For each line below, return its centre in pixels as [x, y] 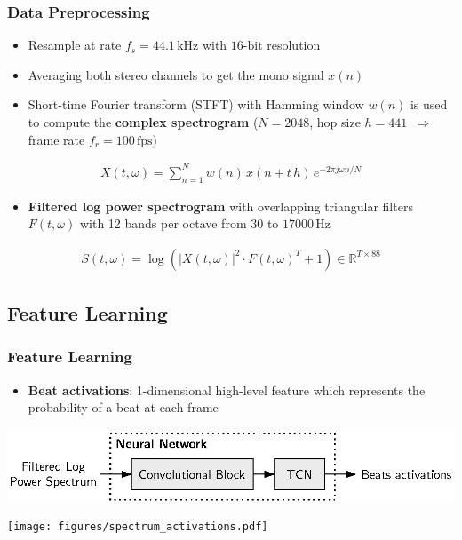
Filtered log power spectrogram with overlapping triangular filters [220, 206]
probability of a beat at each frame [123, 407]
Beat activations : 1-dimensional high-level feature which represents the [227, 389]
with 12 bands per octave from [163, 223]
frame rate [56, 139]
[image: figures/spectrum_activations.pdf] [138, 527]
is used [429, 104]
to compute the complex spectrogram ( [143, 122]
